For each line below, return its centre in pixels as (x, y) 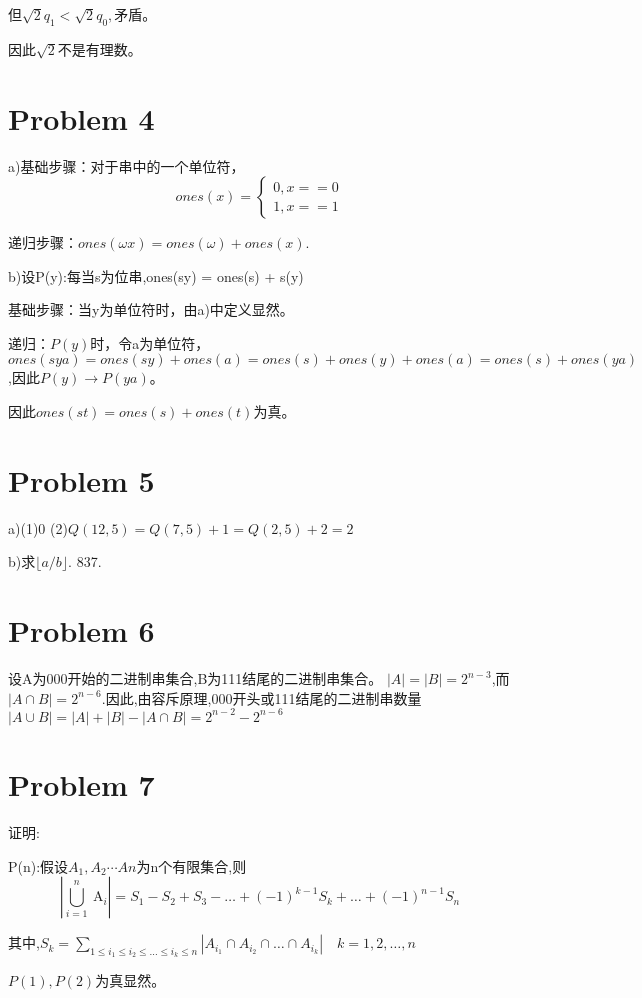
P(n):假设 (38, 865)
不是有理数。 (99, 48)
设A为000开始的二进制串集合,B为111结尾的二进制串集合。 (195, 678)
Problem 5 (81, 479)
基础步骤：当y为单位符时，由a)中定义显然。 (151, 309)
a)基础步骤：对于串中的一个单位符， (126, 165)
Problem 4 (81, 117)
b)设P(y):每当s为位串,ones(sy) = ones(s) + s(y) (156, 275)
